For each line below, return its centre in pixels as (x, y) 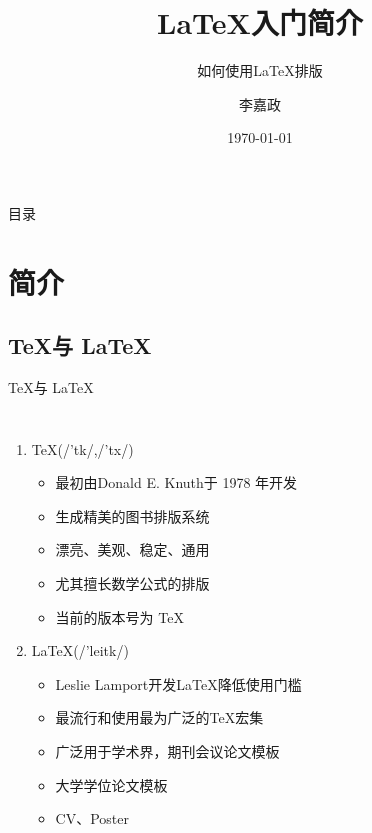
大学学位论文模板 (111, 784)
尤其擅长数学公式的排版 (132, 583)
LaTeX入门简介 (260, 22)
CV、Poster (92, 818)
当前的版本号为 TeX (119, 616)
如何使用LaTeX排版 (260, 70)
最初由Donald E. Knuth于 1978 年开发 (176, 482)
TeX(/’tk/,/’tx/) (82, 448)
